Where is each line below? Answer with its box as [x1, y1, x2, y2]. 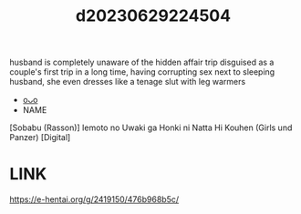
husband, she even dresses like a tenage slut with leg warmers [9, 76, 246, 87]
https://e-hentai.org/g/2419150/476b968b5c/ [9, 194, 180, 205]
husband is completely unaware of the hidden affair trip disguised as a [9, 56, 275, 68]
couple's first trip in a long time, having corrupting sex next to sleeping [9, 66, 275, 77]
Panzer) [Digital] [9, 132, 71, 143]
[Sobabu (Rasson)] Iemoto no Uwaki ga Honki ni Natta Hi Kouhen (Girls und [9, 122, 293, 133]
